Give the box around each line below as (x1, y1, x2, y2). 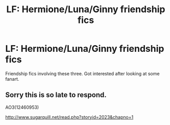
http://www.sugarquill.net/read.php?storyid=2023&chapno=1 (5, 114, 134, 120)
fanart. (5, 76, 19, 82)
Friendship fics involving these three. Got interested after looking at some (5, 70, 160, 77)
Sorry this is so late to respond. (5, 90, 107, 100)
